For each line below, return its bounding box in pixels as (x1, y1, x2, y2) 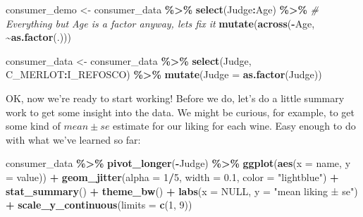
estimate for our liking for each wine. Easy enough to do (113, 118, 356, 133)
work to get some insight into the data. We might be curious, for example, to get (6, 104, 355, 119)
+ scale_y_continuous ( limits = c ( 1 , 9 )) (6, 197, 192, 212)
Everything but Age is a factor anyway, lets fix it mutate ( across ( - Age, (6, 15, 315, 30)
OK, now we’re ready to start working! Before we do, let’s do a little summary (6, 90, 345, 105)
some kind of (6, 118, 61, 133)
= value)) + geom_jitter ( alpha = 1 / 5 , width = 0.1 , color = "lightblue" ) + (6, 169, 339, 184)
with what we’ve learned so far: (6, 132, 141, 147)
